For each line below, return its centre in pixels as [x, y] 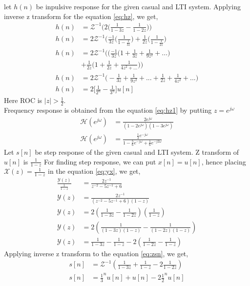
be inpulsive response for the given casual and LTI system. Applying [138, 6]
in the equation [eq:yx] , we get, [94, 171]
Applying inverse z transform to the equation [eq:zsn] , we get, [96, 253]
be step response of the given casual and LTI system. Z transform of [137, 152]
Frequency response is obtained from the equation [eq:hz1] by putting [108, 110]
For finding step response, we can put [100, 161]
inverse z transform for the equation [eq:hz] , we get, [81, 16]
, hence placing [224, 161]
